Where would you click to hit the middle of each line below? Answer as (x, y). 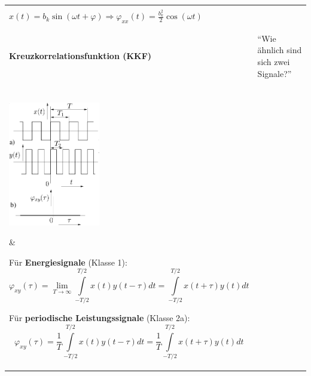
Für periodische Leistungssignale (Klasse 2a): (100, 318)
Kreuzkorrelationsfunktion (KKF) (80, 56)
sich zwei (274, 62)
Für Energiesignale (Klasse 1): (68, 262)
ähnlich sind (280, 50)
